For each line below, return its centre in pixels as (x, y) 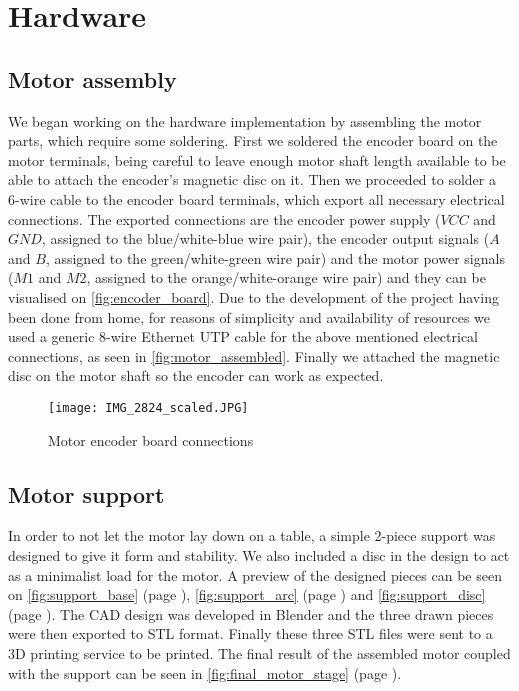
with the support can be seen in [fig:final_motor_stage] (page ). (205, 672)
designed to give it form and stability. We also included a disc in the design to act (259, 554)
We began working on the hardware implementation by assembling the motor (245, 120)
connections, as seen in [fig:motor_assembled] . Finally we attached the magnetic (254, 355)
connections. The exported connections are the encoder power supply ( (224, 218)
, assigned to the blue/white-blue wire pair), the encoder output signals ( (265, 238)
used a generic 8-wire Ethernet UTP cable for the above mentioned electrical (243, 336)
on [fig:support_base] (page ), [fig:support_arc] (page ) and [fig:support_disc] (247, 594)
